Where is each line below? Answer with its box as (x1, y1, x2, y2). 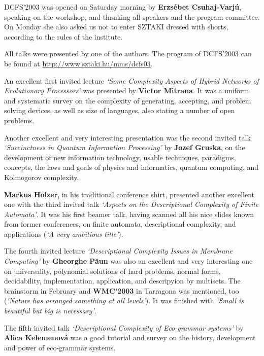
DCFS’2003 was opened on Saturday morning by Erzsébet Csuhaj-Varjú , (4, 2, 242, 12)
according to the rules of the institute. (4, 31, 123, 42)
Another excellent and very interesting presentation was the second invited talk (4, 132, 251, 143)
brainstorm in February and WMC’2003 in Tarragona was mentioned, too (4, 285, 239, 296)
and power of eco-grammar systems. (4, 342, 116, 352)
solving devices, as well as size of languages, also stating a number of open (4, 105, 235, 116)
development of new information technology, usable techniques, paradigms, (4, 152, 236, 162)
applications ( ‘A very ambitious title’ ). (4, 228, 123, 239)
